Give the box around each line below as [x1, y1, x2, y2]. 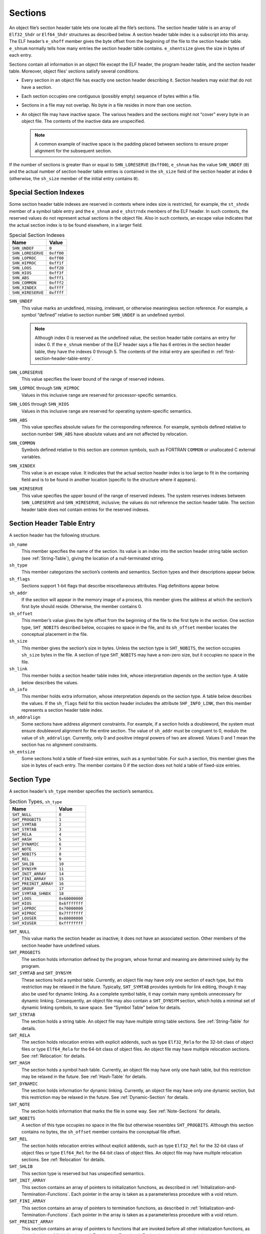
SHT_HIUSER [12, 921, 37, 926]
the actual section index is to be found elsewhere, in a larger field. [9, 222, 143, 228]
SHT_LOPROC [12, 906, 37, 911]
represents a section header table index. [21, 707, 103, 713]
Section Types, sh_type [9, 798, 63, 805]
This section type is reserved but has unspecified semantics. [21, 1170, 145, 1176]
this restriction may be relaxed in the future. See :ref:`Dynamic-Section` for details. [21, 1094, 189, 1100]
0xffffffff [59, 921, 83, 926]
